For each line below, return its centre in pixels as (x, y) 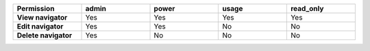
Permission (36, 8)
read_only (307, 8)
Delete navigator (45, 35)
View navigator (42, 17)
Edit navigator (40, 26)
